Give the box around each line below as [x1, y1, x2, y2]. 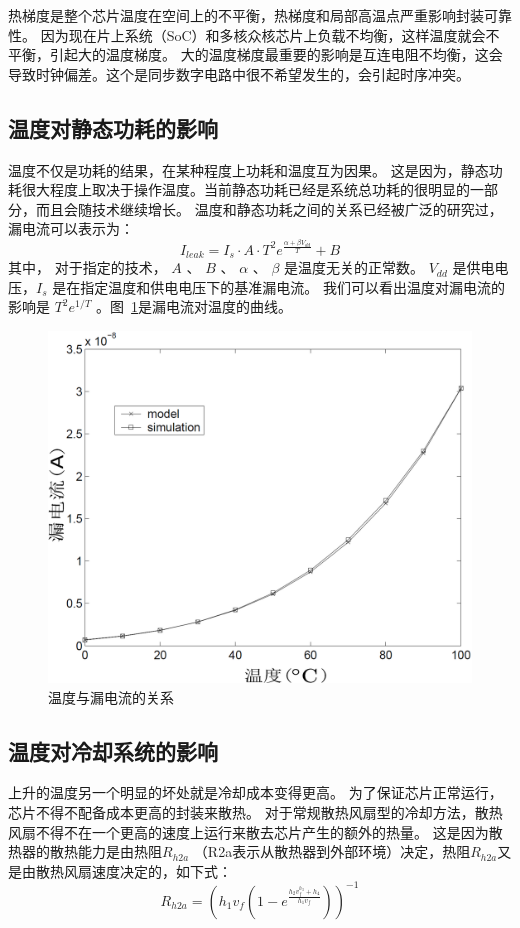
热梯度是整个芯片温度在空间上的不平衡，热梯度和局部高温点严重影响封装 [8, 5, 484, 25]
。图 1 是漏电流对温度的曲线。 [96, 296, 293, 317]
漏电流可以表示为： [8, 218, 134, 239]
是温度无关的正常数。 [284, 257, 425, 278]
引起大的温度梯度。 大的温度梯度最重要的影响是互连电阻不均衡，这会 [49, 44, 503, 65]
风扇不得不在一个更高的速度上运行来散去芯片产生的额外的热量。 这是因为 [8, 821, 489, 842]
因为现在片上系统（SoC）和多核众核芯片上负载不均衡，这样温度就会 [40, 24, 486, 45]
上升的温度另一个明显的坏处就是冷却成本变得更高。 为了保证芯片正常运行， [8, 782, 503, 803]
